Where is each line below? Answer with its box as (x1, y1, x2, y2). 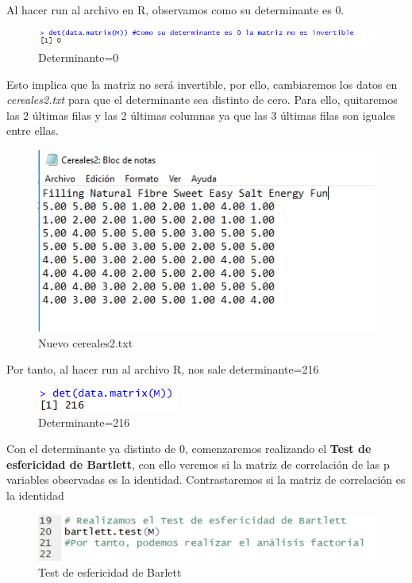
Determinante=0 (38, 48, 119, 65)
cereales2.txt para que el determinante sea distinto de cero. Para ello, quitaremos (6, 91, 398, 108)
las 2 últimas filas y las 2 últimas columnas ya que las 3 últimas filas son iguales (6, 106, 396, 123)
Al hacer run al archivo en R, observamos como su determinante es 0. (6, 2, 345, 17)
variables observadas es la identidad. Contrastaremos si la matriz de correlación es (6, 471, 406, 488)
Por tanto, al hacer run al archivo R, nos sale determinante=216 (6, 361, 319, 378)
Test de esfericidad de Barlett (38, 563, 182, 580)
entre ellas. (6, 122, 59, 139)
